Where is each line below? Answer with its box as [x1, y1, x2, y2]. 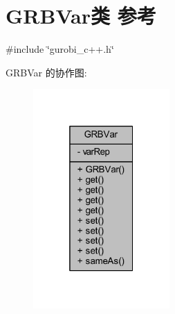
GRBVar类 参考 [6, 1, 156, 30]
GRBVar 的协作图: [6, 65, 87, 79]
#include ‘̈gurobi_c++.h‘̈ [6, 42, 114, 56]
